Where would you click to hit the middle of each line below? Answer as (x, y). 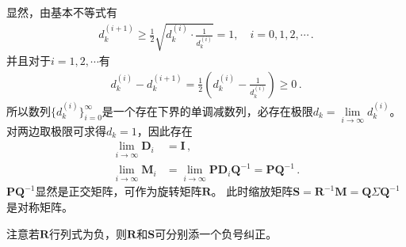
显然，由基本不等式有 (62, 12)
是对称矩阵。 (40, 207)
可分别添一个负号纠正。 (216, 233)
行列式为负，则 (88, 233)
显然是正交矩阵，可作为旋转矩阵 (119, 191)
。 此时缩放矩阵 (252, 191)
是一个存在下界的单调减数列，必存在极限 (207, 110)
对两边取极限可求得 (56, 130)
